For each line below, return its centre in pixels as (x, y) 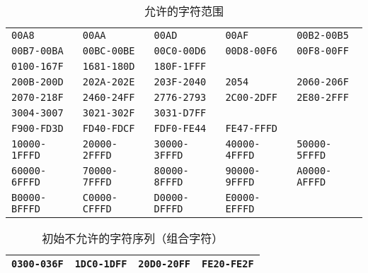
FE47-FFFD (252, 128)
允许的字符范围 (184, 11)
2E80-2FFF (323, 97)
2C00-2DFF (252, 97)
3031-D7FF (180, 113)
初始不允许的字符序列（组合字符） (133, 238)
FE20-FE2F (228, 264)
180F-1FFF (180, 66)
